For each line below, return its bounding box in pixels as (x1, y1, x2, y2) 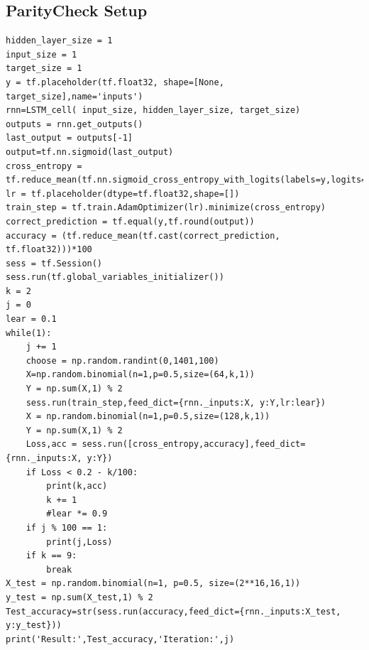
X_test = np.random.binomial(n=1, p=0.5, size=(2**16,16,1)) (6, 578, 301, 589)
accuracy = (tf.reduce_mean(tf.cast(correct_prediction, (6, 230, 280, 241)
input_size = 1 (6, 49, 77, 60)
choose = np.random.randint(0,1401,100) (26, 355, 219, 366)
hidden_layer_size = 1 (6, 36, 113, 46)
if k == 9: (26, 551, 77, 561)
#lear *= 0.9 (46, 509, 108, 519)
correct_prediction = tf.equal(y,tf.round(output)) (6, 216, 255, 227)
